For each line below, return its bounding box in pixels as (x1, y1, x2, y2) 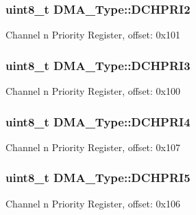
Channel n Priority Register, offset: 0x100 (5, 84, 180, 98)
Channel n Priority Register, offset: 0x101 (5, 27, 180, 42)
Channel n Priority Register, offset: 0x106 (5, 196, 180, 210)
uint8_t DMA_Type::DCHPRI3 (5, 56, 191, 73)
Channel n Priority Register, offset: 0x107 (5, 139, 180, 154)
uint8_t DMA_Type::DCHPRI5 (5, 169, 191, 186)
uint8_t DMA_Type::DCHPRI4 (5, 113, 191, 130)
